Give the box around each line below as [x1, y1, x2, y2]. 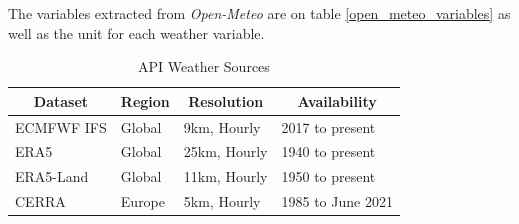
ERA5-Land [15, 166, 89, 187]
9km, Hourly [183, 116, 261, 137]
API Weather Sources [138, 56, 270, 77]
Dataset [33, 90, 89, 111]
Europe [120, 191, 166, 212]
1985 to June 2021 [281, 191, 393, 212]
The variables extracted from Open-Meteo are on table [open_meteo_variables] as [8, 3, 511, 23]
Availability [297, 90, 377, 111]
